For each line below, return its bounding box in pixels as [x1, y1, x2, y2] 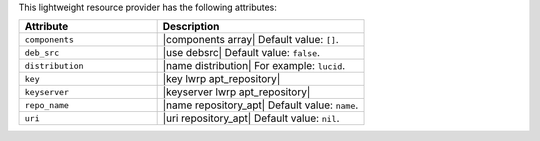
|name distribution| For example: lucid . [162, 59, 346, 73]
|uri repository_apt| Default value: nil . [162, 111, 340, 125]
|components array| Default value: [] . [162, 33, 339, 47]
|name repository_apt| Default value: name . [162, 98, 359, 112]
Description [162, 20, 220, 34]
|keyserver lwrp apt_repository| [162, 85, 311, 99]
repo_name [24, 100, 70, 110]
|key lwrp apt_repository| [162, 72, 281, 86]
